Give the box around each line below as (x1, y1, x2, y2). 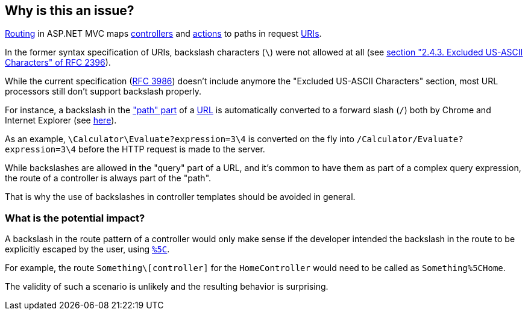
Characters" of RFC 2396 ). (5, 57, 111, 68)
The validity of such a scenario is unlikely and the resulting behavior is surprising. (5, 281, 328, 292)
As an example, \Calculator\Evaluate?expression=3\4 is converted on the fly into (5, 134, 354, 145)
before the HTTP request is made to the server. (78, 144, 265, 155)
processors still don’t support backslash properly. (5, 86, 202, 97)
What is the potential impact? (5, 211, 145, 224)
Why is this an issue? (5, 3, 134, 18)
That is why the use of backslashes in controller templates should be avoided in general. (5, 192, 356, 202)
